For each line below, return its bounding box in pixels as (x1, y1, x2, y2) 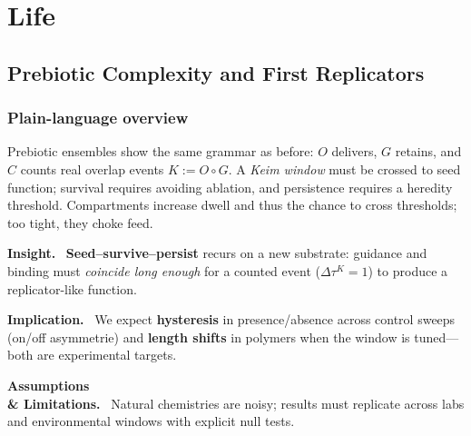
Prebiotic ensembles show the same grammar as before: (7, 142, 314, 161)
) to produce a (368, 261, 448, 280)
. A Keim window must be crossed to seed (228, 159, 461, 178)
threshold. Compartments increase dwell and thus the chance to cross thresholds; (7, 195, 457, 214)
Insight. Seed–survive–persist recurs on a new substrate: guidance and (7, 243, 427, 263)
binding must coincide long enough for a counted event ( (7, 261, 320, 280)
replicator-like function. (7, 279, 137, 298)
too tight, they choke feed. (7, 213, 153, 232)
